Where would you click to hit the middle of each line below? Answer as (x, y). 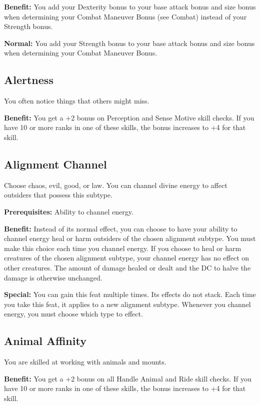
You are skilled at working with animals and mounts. (85, 362)
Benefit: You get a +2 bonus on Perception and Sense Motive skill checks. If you (129, 117)
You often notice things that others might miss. (77, 101)
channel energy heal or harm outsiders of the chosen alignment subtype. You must (130, 238)
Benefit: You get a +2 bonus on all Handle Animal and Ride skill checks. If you (128, 378)
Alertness (29, 80)
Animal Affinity (45, 341)
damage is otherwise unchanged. (53, 277)
